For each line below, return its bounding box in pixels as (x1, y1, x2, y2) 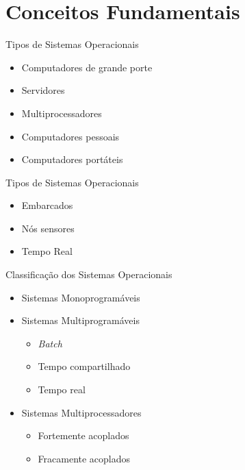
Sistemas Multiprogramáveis (21, 313, 140, 327)
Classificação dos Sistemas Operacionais (5, 267, 172, 282)
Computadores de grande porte (21, 60, 153, 74)
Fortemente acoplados (38, 428, 129, 443)
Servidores (21, 83, 65, 97)
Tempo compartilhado (38, 359, 131, 373)
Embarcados (21, 198, 73, 212)
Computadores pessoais (21, 129, 120, 143)
